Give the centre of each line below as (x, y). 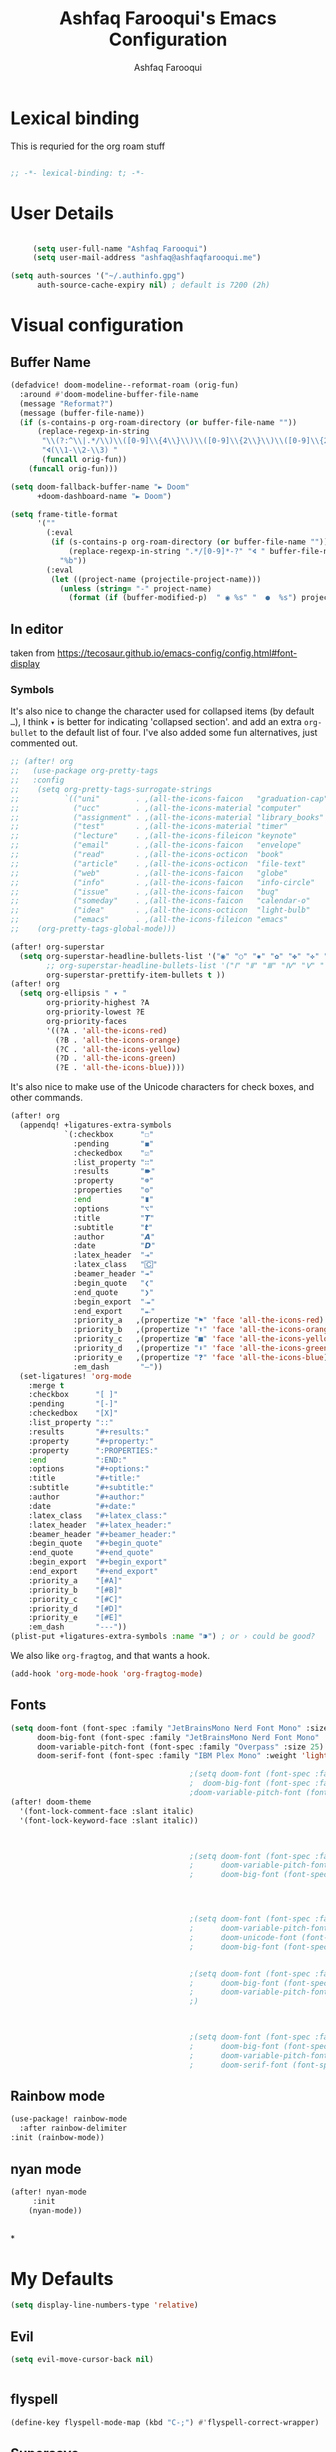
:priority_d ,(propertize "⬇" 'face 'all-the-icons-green (201, 1348)
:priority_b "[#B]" (75, 1590)
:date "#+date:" (82, 1506)
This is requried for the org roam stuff (88, 146)
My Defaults (62, 2278)
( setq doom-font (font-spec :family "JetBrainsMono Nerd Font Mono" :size (169, 1728)
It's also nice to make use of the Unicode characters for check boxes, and (162, 1087)
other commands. (46, 1098)
